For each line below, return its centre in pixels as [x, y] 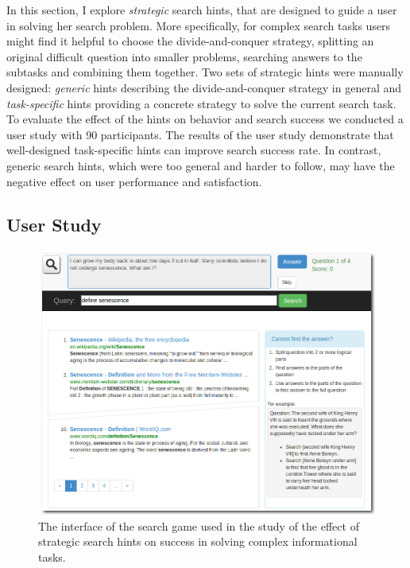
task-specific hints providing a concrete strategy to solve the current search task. [201, 103]
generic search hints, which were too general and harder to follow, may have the [201, 165]
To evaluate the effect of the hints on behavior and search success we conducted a [205, 119]
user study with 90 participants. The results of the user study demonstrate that [200, 134]
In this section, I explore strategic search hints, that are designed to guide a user [202, 10]
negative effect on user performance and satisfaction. [134, 181]
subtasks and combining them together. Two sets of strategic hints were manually [205, 72]
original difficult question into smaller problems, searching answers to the [184, 56]
